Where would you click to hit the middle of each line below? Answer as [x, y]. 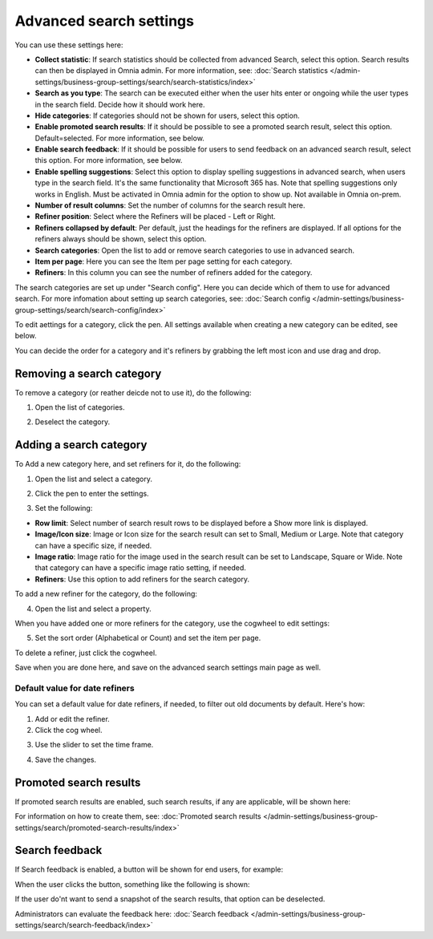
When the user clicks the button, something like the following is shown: [132, 884]
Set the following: [64, 508]
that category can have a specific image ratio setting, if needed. [140, 568]
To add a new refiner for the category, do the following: [106, 594]
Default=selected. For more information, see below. [119, 138]
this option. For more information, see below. [109, 160]
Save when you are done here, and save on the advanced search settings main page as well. [168, 668]
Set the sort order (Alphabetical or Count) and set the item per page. [148, 638]
